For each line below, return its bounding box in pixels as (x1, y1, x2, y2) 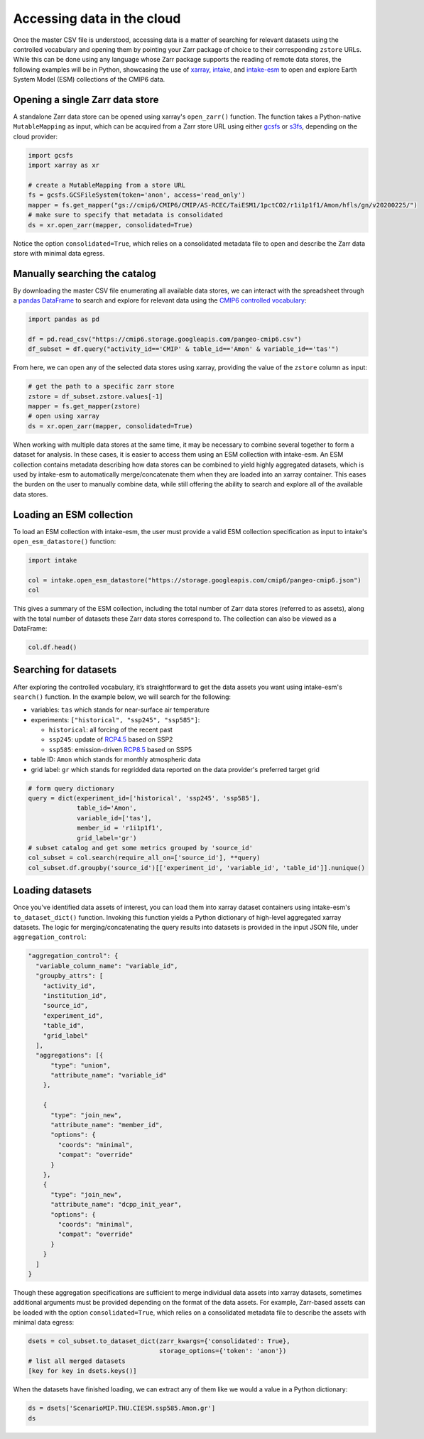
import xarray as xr (28, 161, 99, 170)
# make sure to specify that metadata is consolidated (28, 211, 223, 219)
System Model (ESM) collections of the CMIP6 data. (13, 75, 165, 84)
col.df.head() (28, 644, 77, 651)
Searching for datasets (13, 664, 117, 676)
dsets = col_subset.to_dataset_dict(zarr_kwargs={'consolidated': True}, (28, 1337, 290, 1345)
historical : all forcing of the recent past (48, 725, 173, 734)
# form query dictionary (28, 784, 115, 792)
